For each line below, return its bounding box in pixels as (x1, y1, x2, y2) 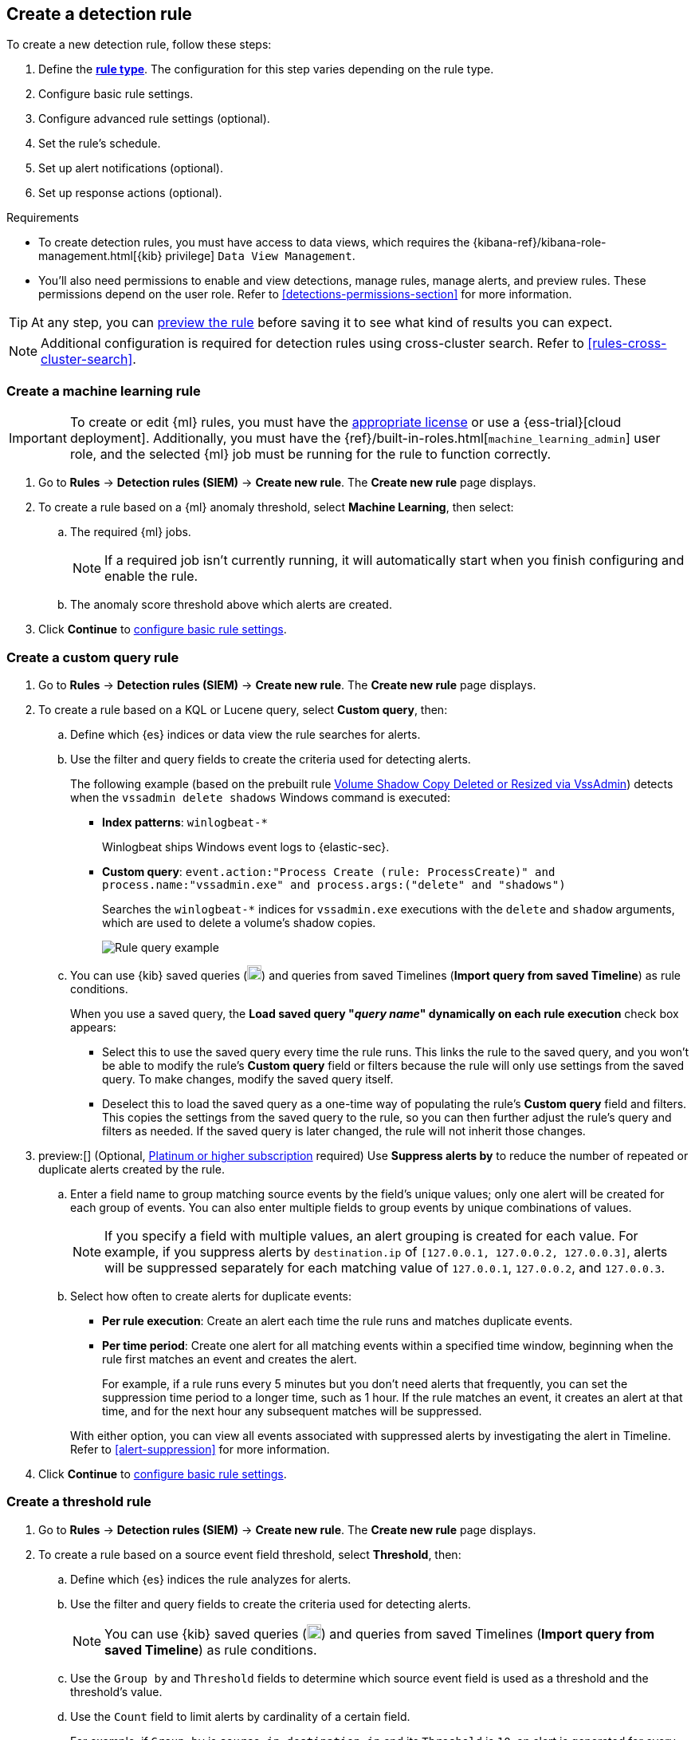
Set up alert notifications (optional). (38, 161, 223, 176)
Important (9, 430, 67, 447)
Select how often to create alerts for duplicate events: (70, 1288, 352, 1303)
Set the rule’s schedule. (38, 136, 161, 151)
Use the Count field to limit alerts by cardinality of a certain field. (70, 1709, 410, 1723)
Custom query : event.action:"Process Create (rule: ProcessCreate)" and (102, 864, 556, 878)
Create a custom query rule (6, 649, 179, 665)
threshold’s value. (70, 1684, 163, 1699)
